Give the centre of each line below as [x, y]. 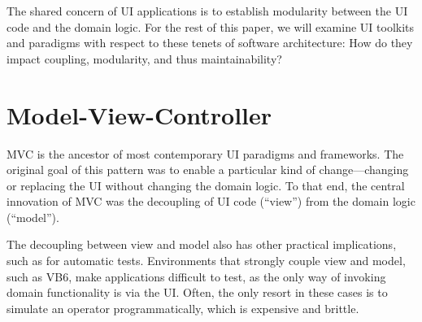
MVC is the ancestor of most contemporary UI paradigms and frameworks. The [205, 153]
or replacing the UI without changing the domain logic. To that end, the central [206, 185]
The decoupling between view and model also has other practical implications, [202, 244]
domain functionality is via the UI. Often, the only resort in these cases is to [197, 292]
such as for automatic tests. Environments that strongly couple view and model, [206, 261]
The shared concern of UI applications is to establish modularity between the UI [207, 11]
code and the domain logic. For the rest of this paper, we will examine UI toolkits [211, 26]
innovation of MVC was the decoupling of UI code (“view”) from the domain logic [211, 201]
